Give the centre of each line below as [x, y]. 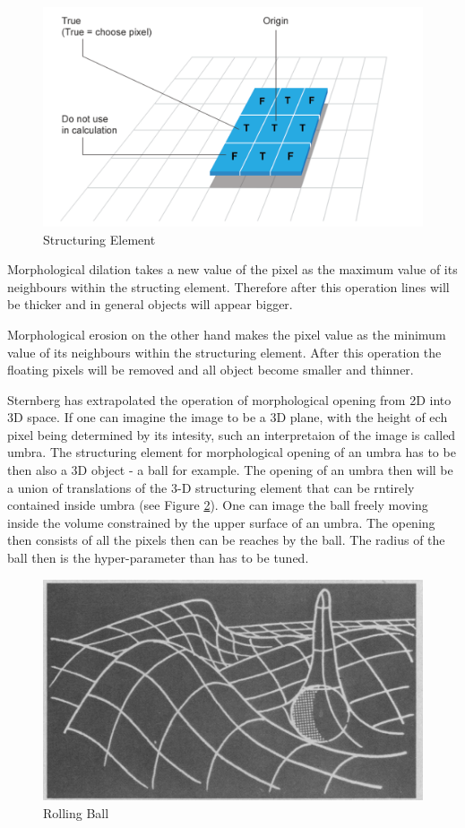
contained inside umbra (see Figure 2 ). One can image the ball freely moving [218, 505]
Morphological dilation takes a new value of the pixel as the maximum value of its [232, 269]
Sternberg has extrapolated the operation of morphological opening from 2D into [229, 399]
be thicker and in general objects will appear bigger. [150, 304]
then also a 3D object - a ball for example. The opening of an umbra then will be [230, 470]
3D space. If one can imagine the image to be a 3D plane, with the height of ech [228, 417]
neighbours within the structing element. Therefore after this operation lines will [228, 286]
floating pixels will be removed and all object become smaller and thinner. [211, 370]
